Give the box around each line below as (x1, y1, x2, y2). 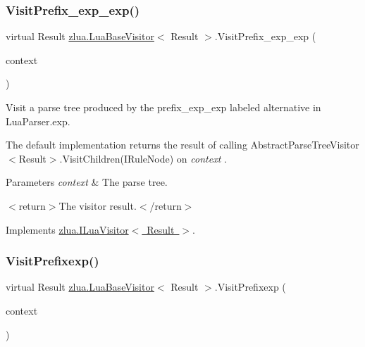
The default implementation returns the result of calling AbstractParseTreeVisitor (6, 137, 359, 152)
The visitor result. (58, 198, 137, 213)
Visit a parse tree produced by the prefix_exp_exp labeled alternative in (6, 100, 321, 114)
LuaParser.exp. (6, 113, 70, 128)
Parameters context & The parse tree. (6, 175, 168, 189)
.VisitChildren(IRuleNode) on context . (59, 151, 227, 165)
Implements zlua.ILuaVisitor (6, 222, 129, 236)
